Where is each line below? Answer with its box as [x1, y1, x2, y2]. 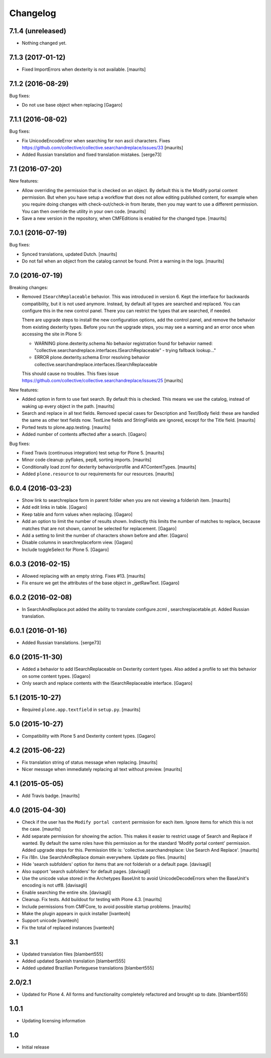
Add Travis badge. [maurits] [22, 792, 80, 799]
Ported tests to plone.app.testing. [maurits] [22, 424, 111, 430]
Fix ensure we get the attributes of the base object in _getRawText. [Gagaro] [22, 580, 180, 586]
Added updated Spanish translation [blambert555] [22, 958, 125, 964]
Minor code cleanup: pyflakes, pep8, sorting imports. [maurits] [22, 457, 152, 463]
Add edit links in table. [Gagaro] [22, 504, 88, 510]
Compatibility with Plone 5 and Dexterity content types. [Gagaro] [22, 733, 156, 739]
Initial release [22, 1044, 50, 1050]
